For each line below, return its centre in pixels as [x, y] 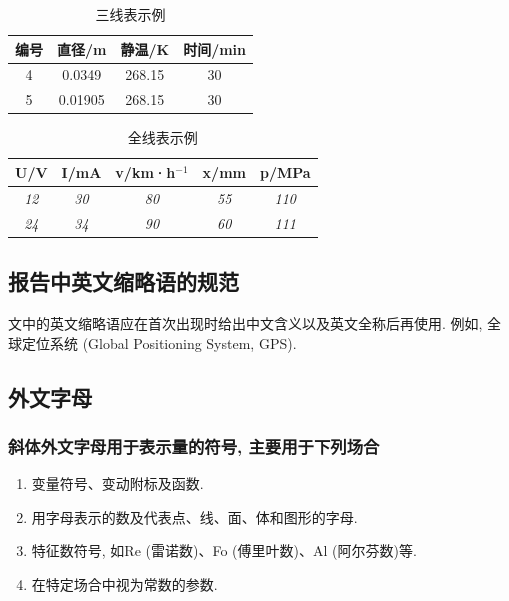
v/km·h [145, 171]
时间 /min [215, 48]
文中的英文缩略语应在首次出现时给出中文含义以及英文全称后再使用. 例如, [245, 322]
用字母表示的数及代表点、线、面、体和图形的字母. [194, 516]
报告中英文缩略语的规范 [123, 281]
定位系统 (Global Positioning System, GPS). [159, 342]
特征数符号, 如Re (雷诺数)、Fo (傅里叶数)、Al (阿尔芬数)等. [224, 550]
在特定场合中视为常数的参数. [124, 583]
